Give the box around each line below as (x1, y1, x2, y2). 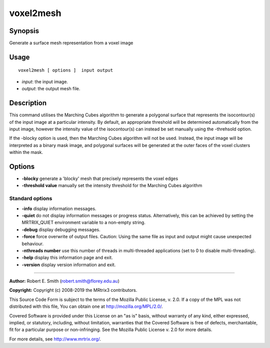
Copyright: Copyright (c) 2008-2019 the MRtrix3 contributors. (9, 287, 137, 293)
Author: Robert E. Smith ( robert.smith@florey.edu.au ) (9, 278, 119, 284)
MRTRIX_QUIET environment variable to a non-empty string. (21, 220, 146, 226)
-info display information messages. (21, 206, 96, 212)
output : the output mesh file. (21, 86, 80, 92)
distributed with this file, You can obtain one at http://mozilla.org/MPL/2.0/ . (9, 303, 163, 309)
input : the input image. (21, 78, 68, 85)
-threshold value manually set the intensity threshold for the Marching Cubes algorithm (21, 183, 202, 189)
